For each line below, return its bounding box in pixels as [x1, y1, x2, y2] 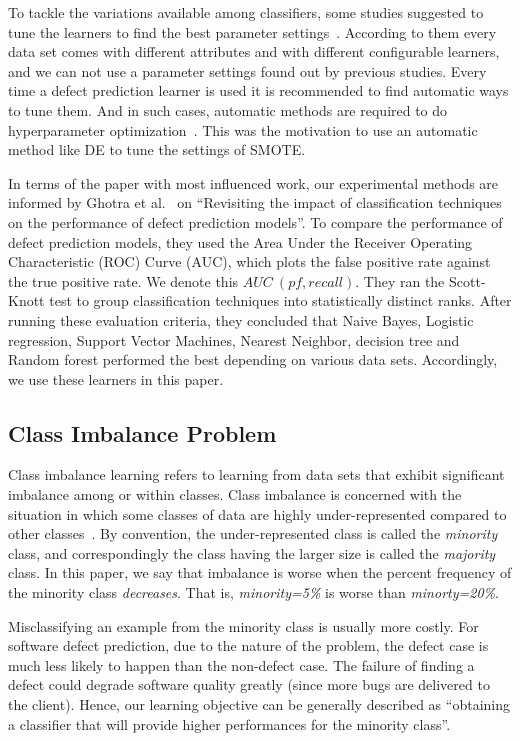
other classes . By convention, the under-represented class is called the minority [8, 523, 498, 544]
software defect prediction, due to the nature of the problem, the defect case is [8, 635, 489, 656]
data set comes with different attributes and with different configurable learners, [8, 41, 500, 62]
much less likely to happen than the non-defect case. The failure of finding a [8, 654, 475, 675]
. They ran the [355, 270, 445, 291]
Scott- [448, 270, 486, 291]
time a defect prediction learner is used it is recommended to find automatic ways [8, 80, 509, 101]
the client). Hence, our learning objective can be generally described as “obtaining [8, 694, 510, 715]
